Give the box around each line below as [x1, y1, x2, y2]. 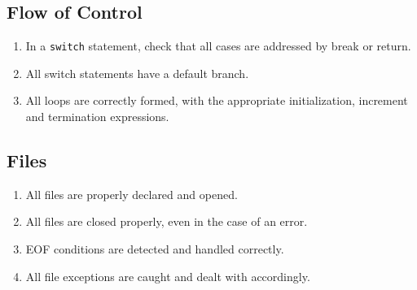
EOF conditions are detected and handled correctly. [25, 240, 284, 258]
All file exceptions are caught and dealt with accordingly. [25, 267, 310, 284]
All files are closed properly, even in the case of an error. [25, 213, 308, 230]
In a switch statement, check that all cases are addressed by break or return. [25, 37, 411, 54]
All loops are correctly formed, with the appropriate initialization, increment [25, 92, 408, 109]
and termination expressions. [25, 108, 169, 125]
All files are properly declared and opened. [25, 185, 238, 202]
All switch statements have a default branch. [25, 64, 249, 81]
